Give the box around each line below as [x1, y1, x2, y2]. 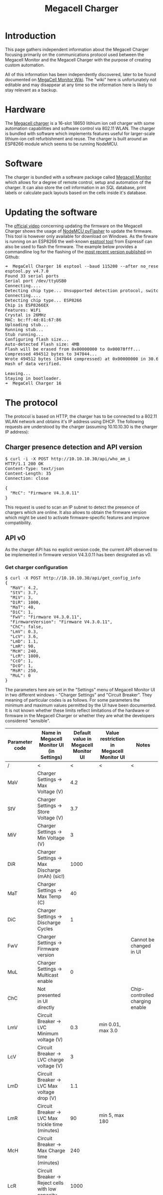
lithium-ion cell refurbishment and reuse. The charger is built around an [5, 136, 148, 141]
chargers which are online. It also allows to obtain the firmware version [5, 509, 147, 515]
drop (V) [37, 1095, 57, 1101]
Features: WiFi [5, 307, 41, 313]
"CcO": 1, [10, 658, 33, 664]
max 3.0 [98, 1027, 118, 1034]
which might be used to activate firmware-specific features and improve [5, 514, 149, 520]
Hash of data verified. [5, 361, 62, 366]
